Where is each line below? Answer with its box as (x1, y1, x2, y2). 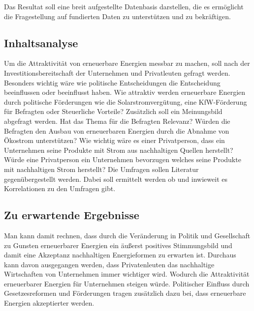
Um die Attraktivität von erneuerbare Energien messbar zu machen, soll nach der (4, 58, 250, 68)
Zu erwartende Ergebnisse (4, 207, 139, 223)
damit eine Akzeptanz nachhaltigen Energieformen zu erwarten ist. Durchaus (4, 250, 236, 260)
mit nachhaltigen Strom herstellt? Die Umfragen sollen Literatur (4, 164, 199, 174)
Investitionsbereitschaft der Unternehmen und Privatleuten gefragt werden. (4, 67, 230, 78)
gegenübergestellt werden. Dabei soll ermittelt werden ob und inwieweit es (4, 173, 227, 184)
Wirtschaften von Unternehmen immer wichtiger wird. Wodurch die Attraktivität (4, 269, 250, 279)
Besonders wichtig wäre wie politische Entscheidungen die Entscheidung (4, 77, 221, 87)
